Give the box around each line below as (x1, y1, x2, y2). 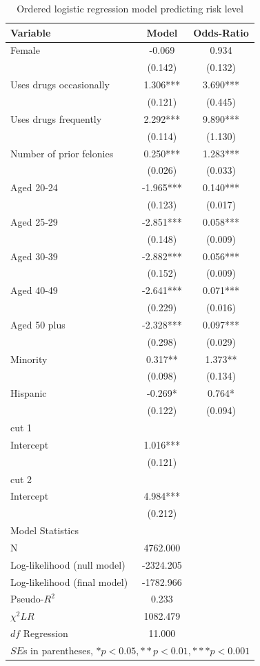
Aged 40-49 (10, 283, 58, 297)
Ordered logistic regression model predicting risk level (17, 1, 243, 15)
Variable (10, 25, 51, 39)
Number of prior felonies (10, 146, 114, 160)
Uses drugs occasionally (10, 77, 110, 92)
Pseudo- (10, 591, 44, 606)
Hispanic (10, 386, 47, 400)
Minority (10, 351, 48, 366)
